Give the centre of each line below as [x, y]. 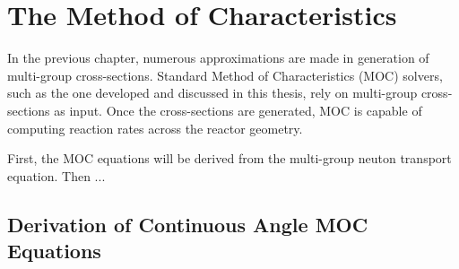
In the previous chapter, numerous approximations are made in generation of [218, 58]
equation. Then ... [56, 175]
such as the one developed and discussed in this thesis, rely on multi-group [212, 93]
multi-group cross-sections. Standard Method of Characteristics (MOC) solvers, [225, 75]
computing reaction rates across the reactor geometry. [155, 128]
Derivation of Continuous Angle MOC [188, 224]
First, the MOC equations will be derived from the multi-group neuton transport [229, 158]
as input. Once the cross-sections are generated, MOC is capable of [238, 110]
